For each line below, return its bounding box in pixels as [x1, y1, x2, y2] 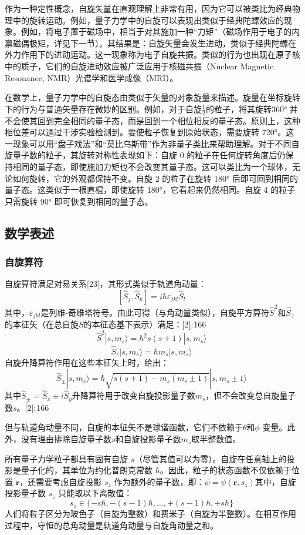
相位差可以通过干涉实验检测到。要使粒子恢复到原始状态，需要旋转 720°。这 [5, 126, 294, 138]
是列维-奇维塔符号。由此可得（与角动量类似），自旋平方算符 [40, 306, 270, 318]
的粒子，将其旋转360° [205, 102, 287, 115]
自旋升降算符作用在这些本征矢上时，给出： [5, 356, 169, 368]
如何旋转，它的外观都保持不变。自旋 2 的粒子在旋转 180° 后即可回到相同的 [12, 172, 298, 184]
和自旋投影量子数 [115, 433, 181, 445]
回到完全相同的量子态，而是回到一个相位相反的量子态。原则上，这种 [37, 114, 300, 126]
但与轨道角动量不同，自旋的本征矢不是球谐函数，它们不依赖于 [5, 421, 243, 433]
